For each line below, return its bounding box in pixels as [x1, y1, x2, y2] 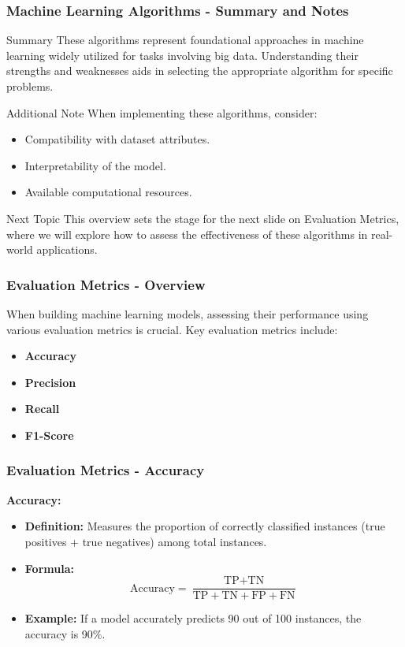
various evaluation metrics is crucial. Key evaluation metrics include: [6, 321, 338, 337]
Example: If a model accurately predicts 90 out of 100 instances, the [24, 610, 362, 627]
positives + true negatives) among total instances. [24, 533, 267, 549]
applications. [36, 241, 98, 258]
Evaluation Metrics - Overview [6, 274, 206, 294]
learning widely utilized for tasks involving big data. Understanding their [6, 46, 359, 63]
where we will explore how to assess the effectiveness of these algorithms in [6, 225, 368, 242]
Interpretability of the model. [24, 157, 166, 173]
